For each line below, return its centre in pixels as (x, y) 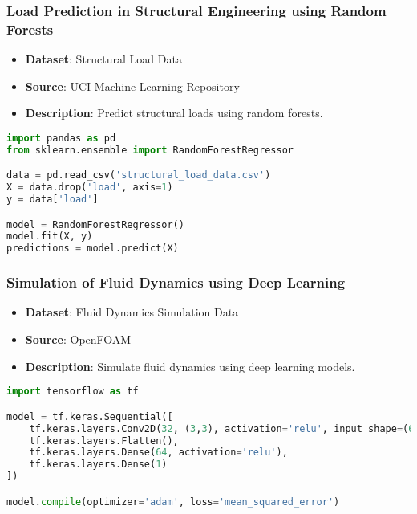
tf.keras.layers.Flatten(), (104, 441)
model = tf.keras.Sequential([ (90, 416)
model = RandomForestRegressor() (95, 224)
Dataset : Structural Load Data (103, 59)
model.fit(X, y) (50, 237)
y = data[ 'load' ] (53, 200)
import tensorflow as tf (73, 392)
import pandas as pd (61, 138)
